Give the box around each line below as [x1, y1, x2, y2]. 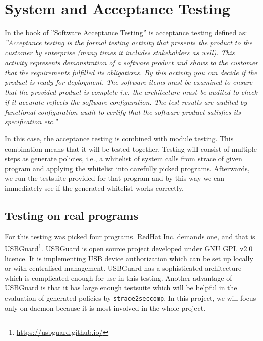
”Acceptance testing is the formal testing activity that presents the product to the [5, 37, 252, 47]
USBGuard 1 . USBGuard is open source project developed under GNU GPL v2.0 [5, 241, 253, 254]
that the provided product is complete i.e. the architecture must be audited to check [5, 86, 258, 97]
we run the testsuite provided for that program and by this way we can [5, 173, 224, 183]
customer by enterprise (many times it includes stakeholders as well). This [5, 47, 235, 58]
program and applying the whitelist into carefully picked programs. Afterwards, [5, 163, 250, 173]
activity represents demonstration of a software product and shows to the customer [5, 57, 258, 67]
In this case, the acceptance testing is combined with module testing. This [5, 133, 234, 144]
